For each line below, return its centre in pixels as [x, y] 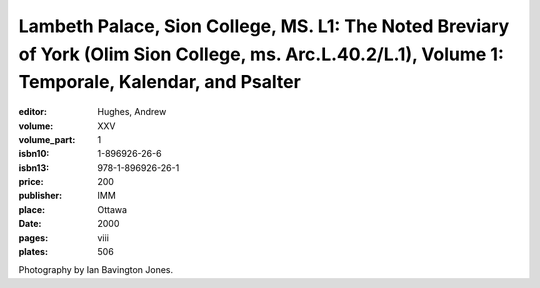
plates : [33, 252]
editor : [32, 112]
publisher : [40, 196]
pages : [33, 237]
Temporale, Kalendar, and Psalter [160, 82]
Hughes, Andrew [132, 112]
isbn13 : [34, 167]
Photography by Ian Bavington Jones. [96, 270]
